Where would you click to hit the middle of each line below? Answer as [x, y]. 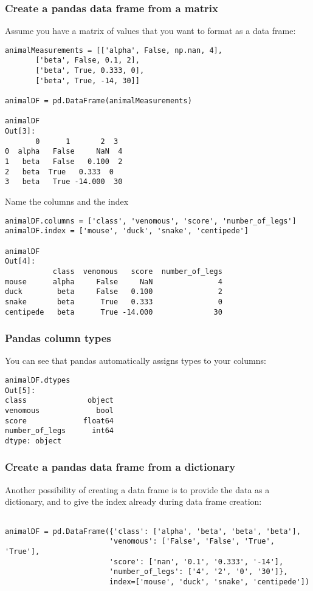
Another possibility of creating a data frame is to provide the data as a [137, 489]
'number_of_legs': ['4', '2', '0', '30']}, [198, 572]
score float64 [59, 421]
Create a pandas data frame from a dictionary [120, 467]
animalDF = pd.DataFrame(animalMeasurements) [98, 101]
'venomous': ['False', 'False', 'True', [192, 541]
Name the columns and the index [67, 201]
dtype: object [33, 441]
